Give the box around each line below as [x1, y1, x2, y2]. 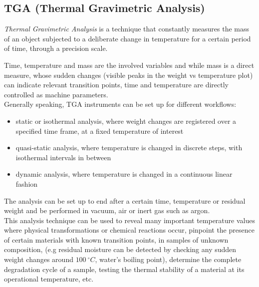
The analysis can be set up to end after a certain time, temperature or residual [4, 195, 246, 206]
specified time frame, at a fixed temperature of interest [15, 125, 184, 136]
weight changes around [4, 254, 73, 265]
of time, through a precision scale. [4, 43, 108, 53]
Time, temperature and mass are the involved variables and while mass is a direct [4, 59, 255, 70]
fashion [15, 178, 38, 189]
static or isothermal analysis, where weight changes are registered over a [15, 115, 237, 126]
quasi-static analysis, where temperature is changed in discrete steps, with [15, 142, 243, 153]
